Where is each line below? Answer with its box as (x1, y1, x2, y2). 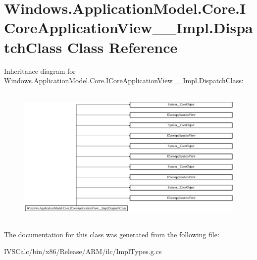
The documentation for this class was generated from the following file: (4, 229, 219, 239)
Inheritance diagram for (4, 65, 76, 76)
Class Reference (67, 37, 178, 57)
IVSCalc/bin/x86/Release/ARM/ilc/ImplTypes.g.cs (4, 246, 162, 256)
